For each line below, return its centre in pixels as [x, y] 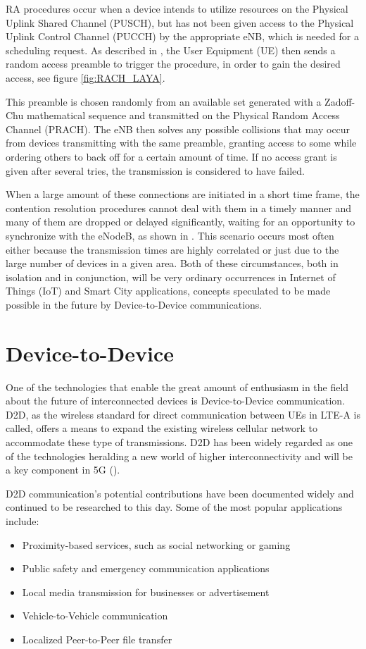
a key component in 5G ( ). [63, 470]
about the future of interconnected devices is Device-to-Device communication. [176, 401]
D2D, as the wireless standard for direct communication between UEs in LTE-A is [183, 414]
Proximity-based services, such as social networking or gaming [156, 544]
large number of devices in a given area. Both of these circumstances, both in [172, 263]
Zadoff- [340, 101]
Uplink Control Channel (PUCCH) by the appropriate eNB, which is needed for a [182, 36]
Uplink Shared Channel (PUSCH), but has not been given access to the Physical [180, 22]
